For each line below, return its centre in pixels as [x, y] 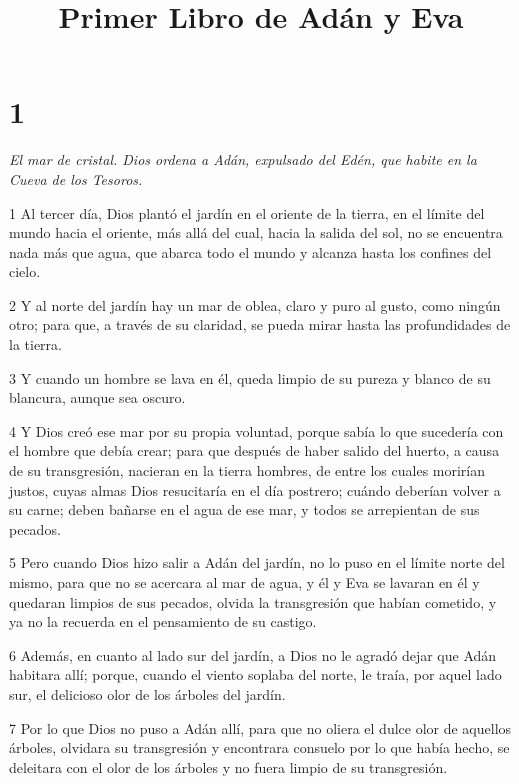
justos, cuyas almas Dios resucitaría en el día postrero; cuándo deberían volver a [255, 489]
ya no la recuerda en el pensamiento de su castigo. [163, 621]
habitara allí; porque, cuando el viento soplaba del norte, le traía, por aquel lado [255, 674]
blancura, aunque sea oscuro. [97, 397]
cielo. [25, 271]
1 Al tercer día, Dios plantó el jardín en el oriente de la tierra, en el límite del [247, 212]
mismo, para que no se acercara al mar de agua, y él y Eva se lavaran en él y [244, 582]
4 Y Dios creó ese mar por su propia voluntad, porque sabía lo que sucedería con [256, 430]
